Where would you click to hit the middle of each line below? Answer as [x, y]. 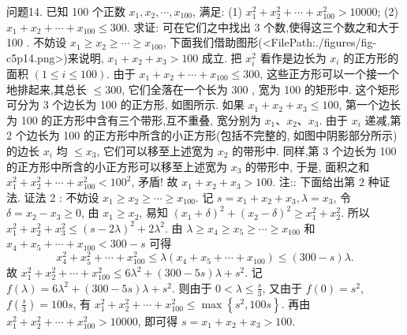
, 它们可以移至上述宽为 [155, 150]
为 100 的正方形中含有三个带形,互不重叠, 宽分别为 [134, 119]
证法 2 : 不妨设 [62, 197]
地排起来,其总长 [47, 89]
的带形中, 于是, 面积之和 [308, 166]
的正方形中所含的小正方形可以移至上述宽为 [117, 166]
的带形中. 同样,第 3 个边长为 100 [314, 150]
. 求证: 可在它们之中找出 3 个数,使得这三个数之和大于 [263, 26]
